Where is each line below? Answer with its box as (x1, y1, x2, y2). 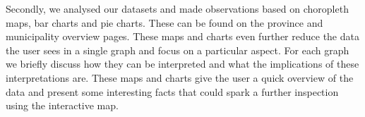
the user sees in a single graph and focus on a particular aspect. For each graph (6, 42, 349, 57)
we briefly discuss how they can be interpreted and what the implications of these (6, 56, 359, 71)
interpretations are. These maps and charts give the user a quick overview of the (6, 70, 354, 85)
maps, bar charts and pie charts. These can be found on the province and (6, 15, 323, 30)
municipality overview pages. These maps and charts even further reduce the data (6, 29, 359, 44)
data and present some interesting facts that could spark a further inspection (6, 84, 339, 99)
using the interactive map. (6, 98, 119, 113)
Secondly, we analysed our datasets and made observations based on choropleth (6, 1, 349, 16)
